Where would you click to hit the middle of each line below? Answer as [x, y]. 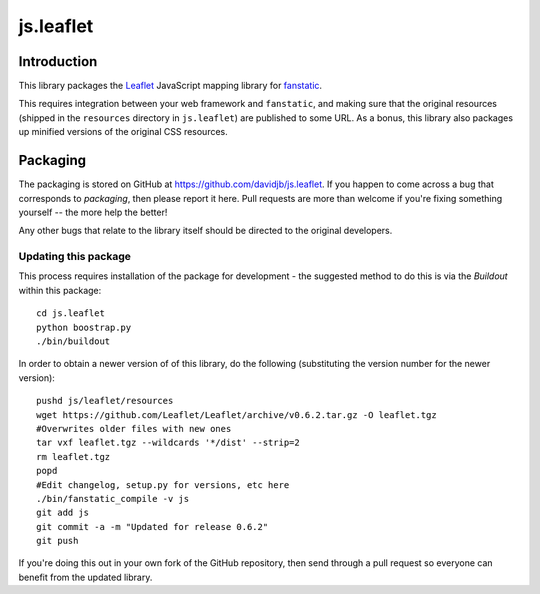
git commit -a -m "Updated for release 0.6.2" [152, 526]
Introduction [58, 61]
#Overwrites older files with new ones [134, 428]
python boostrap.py [84, 327]
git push [57, 541]
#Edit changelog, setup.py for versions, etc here [163, 484]
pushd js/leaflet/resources [105, 401]
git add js [63, 513]
